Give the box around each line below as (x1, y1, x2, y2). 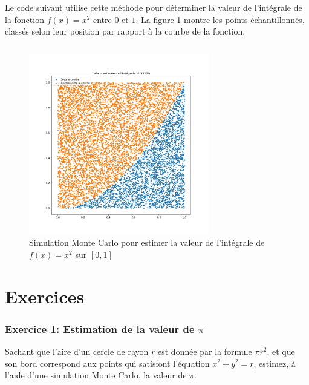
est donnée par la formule (158, 344, 252, 357)
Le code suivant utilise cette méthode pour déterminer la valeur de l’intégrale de (5, 1, 302, 13)
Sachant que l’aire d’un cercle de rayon (5, 344, 149, 357)
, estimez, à (253, 357, 296, 369)
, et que (267, 344, 295, 357)
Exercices (5, 283, 85, 308)
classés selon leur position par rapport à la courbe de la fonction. (5, 25, 246, 38)
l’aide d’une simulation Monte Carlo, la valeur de (5, 369, 187, 381)
